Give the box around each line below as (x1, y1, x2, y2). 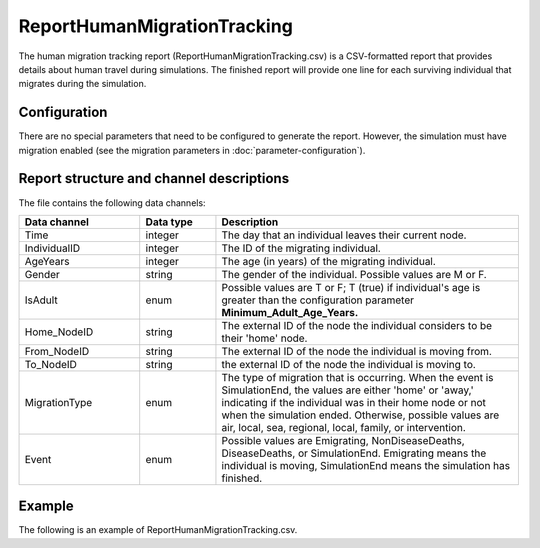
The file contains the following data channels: (18, 196, 206, 209)
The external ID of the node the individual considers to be (221, 318, 493, 332)
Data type (145, 215, 194, 229)
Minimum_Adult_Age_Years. (221, 305, 359, 319)
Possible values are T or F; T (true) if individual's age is (221, 280, 481, 294)
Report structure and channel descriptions (18, 170, 290, 187)
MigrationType (24, 395, 93, 409)
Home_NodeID (24, 325, 94, 339)
